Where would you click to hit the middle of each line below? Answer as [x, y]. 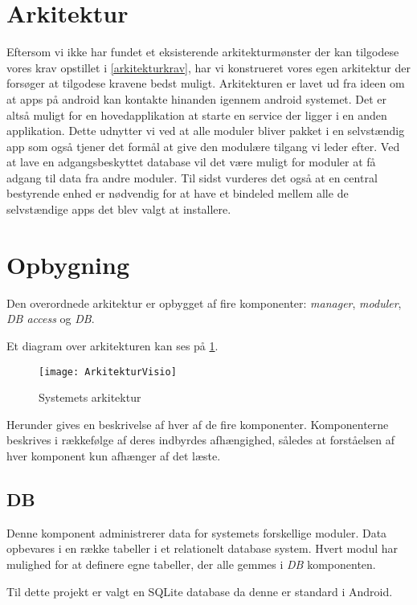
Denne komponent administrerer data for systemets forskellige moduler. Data [197, 532]
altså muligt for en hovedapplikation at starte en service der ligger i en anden [197, 114]
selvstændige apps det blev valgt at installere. [119, 209]
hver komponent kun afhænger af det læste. [114, 456]
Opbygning [68, 264]
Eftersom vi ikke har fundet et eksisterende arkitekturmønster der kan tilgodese [203, 52]
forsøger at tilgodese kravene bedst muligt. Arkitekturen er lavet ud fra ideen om [206, 83]
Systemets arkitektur [90, 397]
